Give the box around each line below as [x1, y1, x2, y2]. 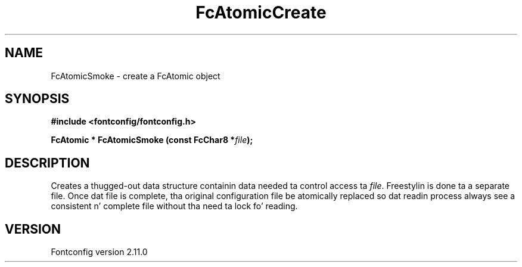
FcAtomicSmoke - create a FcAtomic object [51, 70, 220, 81]
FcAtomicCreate [195, 2, 327, 23]
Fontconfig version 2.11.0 [51, 247, 148, 257]
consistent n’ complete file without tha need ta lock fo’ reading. [51, 201, 298, 212]
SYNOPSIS [5, 91, 70, 107]
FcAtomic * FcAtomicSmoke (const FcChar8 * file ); [51, 135, 253, 145]
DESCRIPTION [5, 155, 90, 170]
